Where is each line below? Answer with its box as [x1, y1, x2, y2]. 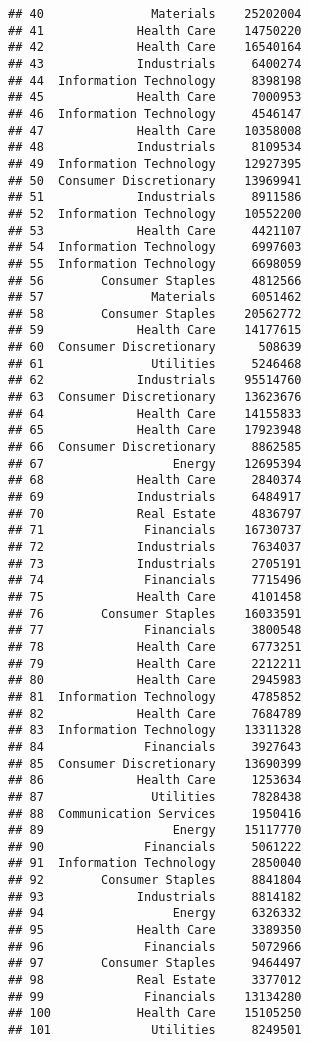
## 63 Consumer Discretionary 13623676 [8, 390, 302, 405]
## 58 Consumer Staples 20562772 [8, 306, 302, 321]
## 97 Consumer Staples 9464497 [8, 956, 302, 971]
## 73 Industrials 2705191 [8, 556, 302, 571]
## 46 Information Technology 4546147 [8, 106, 302, 121]
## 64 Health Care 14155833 [8, 406, 302, 421]
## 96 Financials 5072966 [8, 939, 302, 954]
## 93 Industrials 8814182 [8, 889, 302, 904]
